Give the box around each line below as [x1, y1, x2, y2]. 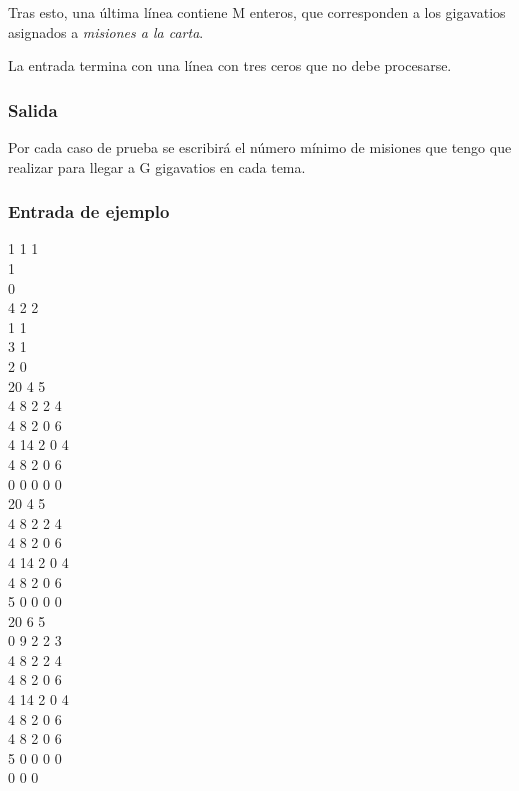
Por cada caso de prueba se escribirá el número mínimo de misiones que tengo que [8, 137, 512, 157]
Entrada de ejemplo [8, 199, 170, 224]
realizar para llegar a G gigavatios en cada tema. [8, 156, 306, 177]
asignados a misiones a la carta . [8, 21, 204, 42]
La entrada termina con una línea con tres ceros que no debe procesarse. [8, 55, 452, 76]
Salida [8, 97, 58, 122]
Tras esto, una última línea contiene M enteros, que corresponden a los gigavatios [8, 2, 506, 22]
